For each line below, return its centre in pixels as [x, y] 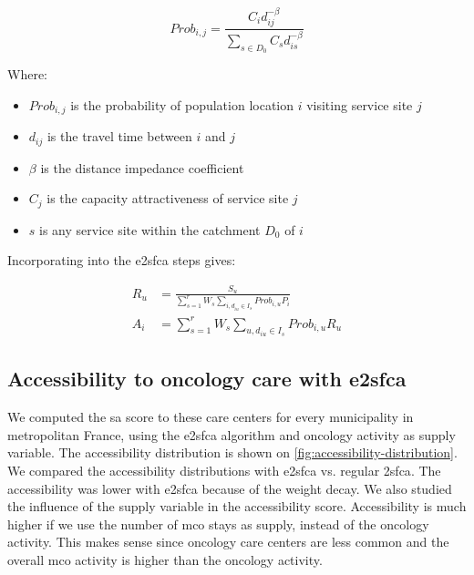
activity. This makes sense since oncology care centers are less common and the [228, 542]
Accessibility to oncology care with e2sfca [207, 379]
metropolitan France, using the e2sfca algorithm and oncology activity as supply [232, 434]
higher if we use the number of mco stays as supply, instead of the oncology [218, 524]
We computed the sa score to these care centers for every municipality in [211, 417]
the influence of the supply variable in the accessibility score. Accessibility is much [237, 506]
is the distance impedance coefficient [142, 167]
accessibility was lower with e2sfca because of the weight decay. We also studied [230, 488]
